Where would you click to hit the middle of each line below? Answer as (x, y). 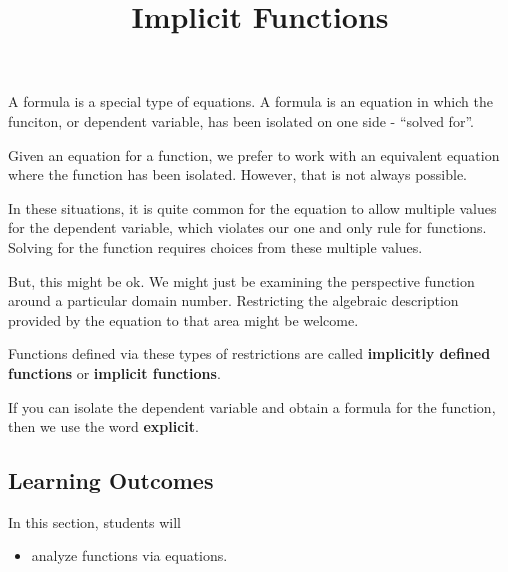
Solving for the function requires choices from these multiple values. (215, 246)
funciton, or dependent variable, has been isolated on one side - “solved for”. (241, 120)
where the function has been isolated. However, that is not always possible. (238, 174)
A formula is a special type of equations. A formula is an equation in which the (250, 101)
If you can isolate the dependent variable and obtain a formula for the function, (252, 406)
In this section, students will (94, 521)
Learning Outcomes (111, 480)
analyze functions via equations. (129, 555)
